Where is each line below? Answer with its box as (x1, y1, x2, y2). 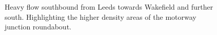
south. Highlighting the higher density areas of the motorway (5, 11, 196, 22)
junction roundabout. (5, 21, 71, 32)
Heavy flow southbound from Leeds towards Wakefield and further (5, 2, 213, 12)
